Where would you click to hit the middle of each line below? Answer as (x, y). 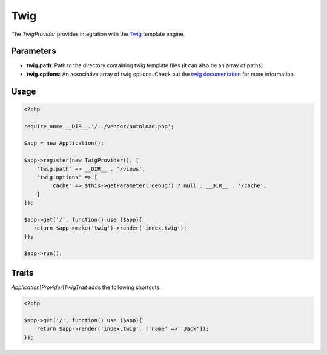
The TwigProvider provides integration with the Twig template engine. (98, 34)
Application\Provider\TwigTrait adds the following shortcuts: (86, 287)
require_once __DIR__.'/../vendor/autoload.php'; (99, 126)
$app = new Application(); (64, 143)
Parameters (34, 51)
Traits (22, 273)
